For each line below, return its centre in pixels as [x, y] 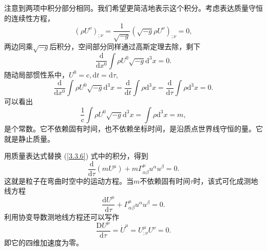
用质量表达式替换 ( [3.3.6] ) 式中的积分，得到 [76, 156]
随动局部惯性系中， [36, 74]
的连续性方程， [29, 18]
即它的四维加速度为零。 [44, 242]
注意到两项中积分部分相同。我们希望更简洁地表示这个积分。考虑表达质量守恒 [133, 8]
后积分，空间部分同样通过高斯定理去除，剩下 [125, 46]
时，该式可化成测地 [226, 180]
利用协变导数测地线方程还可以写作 [62, 216]
